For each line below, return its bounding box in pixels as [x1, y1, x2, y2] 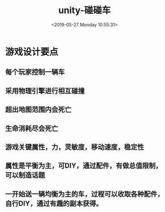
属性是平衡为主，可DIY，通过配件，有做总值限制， [5, 162, 162, 170]
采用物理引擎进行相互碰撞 [5, 86, 85, 95]
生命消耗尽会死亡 [5, 124, 58, 133]
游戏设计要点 [5, 46, 59, 58]
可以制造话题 [5, 171, 45, 180]
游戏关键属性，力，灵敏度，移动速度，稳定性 [5, 142, 144, 151]
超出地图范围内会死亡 [5, 105, 71, 114]
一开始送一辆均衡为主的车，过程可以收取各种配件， [5, 190, 164, 198]
